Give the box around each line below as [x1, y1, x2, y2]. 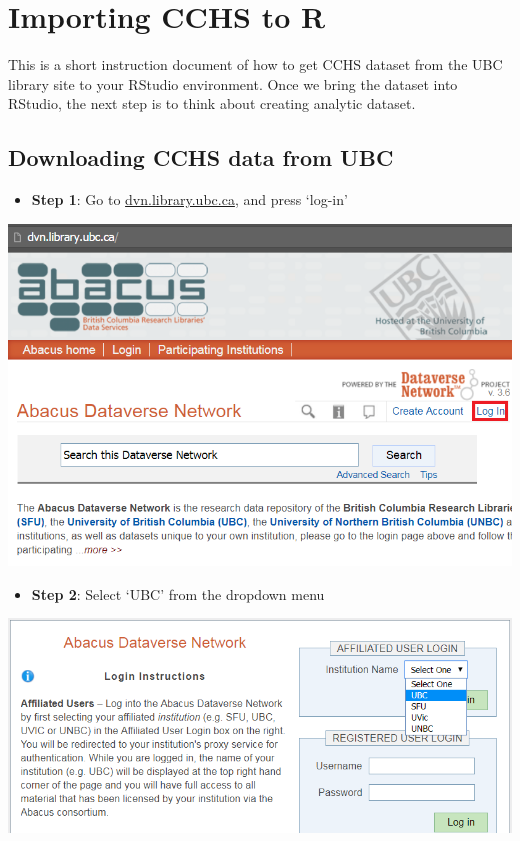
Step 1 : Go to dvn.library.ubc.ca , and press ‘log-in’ [31, 189, 348, 210]
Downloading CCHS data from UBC [8, 142, 394, 173]
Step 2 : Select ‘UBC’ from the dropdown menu [31, 583, 325, 604]
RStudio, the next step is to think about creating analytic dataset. [8, 93, 416, 114]
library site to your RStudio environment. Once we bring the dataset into [8, 73, 458, 94]
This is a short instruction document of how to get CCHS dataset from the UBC [8, 54, 503, 75]
